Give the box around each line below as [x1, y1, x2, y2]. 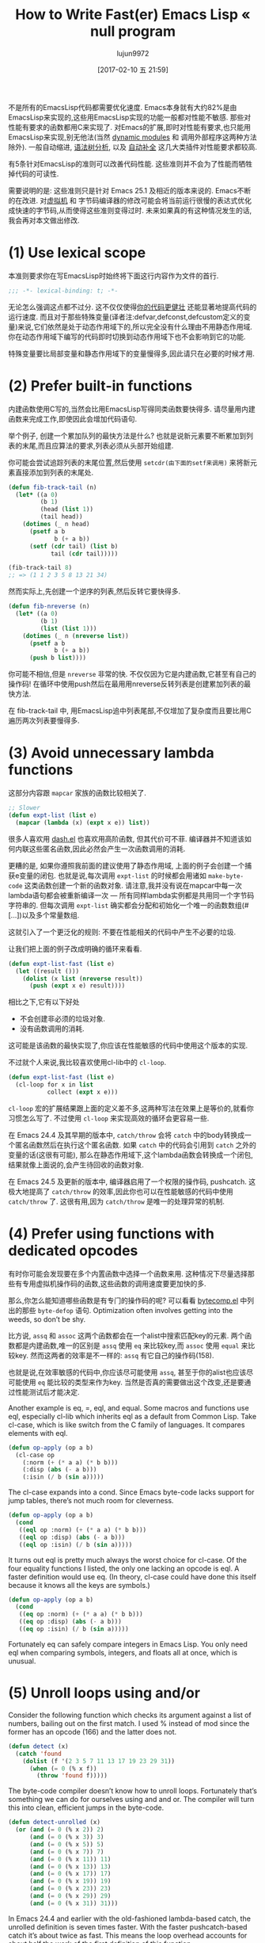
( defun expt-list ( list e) [8, 811, 97, 819]
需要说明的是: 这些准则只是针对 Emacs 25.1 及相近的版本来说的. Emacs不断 [8, 185, 252, 195]
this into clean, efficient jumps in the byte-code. [8, 1803, 165, 1812]
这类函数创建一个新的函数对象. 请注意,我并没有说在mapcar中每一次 [24, 880, 243, 890]
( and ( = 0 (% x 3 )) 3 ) [28, 1833, 104, 1841]
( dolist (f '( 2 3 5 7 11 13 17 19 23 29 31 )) [22, 1757, 176, 1765]
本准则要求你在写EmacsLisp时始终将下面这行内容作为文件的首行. [8, 271, 219, 281]
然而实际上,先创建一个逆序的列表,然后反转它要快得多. [8, 586, 181, 596]
